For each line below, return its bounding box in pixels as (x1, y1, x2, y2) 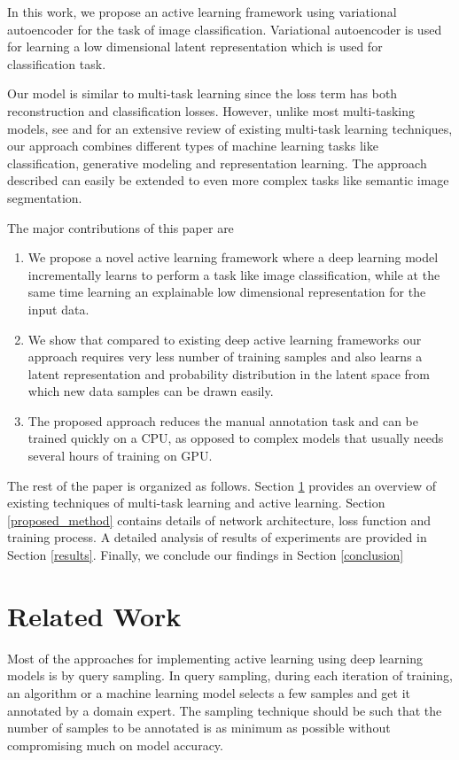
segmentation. (7, 188, 82, 206)
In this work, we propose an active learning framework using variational (7, 3, 397, 20)
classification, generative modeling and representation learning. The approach (7, 153, 427, 172)
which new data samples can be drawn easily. (27, 382, 274, 400)
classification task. (7, 54, 106, 73)
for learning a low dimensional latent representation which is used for (7, 37, 383, 56)
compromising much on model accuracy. (7, 735, 223, 754)
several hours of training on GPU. (27, 446, 213, 465)
